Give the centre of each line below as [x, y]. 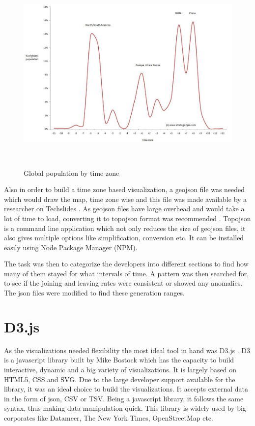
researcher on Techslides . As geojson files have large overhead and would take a [124, 209]
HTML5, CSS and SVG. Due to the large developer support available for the [120, 379]
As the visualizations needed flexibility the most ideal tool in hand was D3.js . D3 [127, 350]
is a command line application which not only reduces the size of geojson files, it [125, 228]
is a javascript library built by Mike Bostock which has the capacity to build [119, 360]
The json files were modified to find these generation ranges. [94, 293]
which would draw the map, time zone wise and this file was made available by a [126, 199]
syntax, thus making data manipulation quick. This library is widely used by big [125, 408]
